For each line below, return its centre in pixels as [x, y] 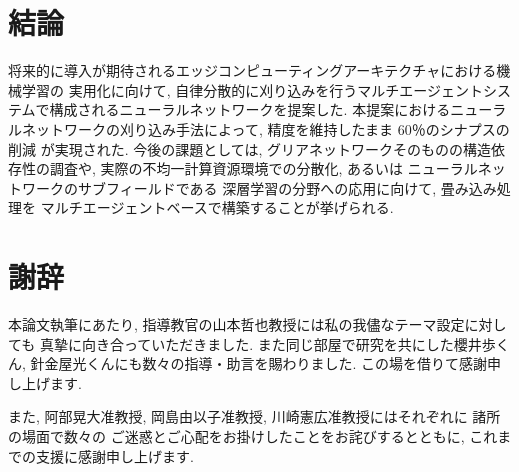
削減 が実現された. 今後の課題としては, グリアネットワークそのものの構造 [250, 148]
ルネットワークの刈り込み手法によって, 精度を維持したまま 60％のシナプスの [259, 128]
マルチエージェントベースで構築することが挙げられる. [217, 207]
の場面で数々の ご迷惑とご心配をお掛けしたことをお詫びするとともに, [236, 435]
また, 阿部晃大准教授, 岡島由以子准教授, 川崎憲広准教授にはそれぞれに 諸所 [254, 416]
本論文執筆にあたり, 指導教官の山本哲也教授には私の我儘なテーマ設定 [236, 324]
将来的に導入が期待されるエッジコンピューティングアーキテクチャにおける [252, 70]
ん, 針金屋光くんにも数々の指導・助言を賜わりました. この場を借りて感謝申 [255, 363]
